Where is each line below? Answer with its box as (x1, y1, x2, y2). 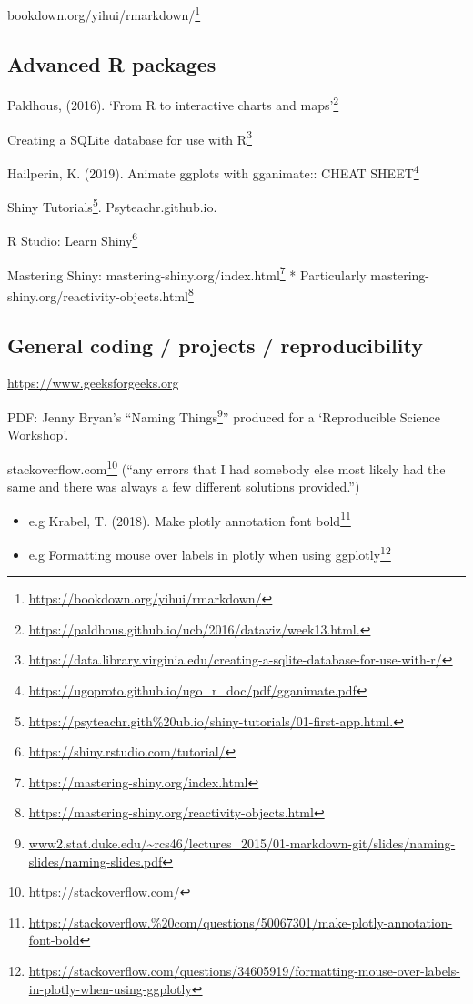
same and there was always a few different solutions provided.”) (7, 477, 360, 496)
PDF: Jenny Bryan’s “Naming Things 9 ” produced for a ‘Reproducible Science (7, 405, 440, 426)
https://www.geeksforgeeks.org (7, 373, 179, 392)
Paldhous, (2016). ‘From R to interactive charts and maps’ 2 (7, 93, 339, 115)
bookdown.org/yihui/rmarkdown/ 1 (7, 3, 201, 24)
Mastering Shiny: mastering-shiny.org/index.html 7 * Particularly (7, 262, 367, 284)
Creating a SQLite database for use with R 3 (7, 127, 252, 148)
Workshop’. (7, 425, 69, 444)
